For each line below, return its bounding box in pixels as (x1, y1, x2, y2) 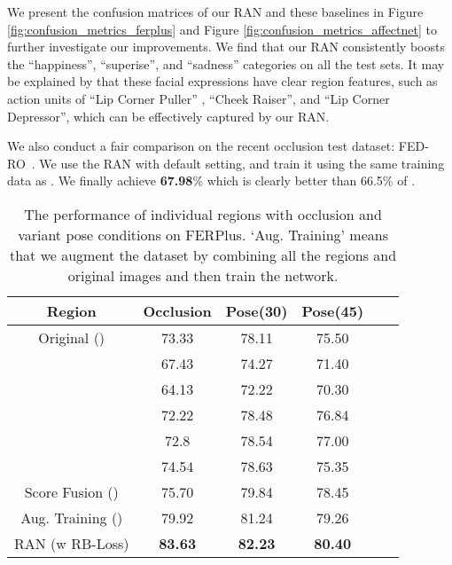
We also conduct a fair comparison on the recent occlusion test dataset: (7, 137, 395, 155)
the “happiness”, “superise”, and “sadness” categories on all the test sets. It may (7, 54, 445, 73)
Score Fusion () (24, 481, 119, 502)
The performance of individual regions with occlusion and (24, 203, 382, 224)
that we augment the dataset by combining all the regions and (9, 244, 397, 265)
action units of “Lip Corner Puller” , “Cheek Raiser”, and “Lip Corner (7, 89, 390, 107)
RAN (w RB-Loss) (14, 532, 129, 553)
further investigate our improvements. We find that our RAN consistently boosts (7, 37, 445, 56)
